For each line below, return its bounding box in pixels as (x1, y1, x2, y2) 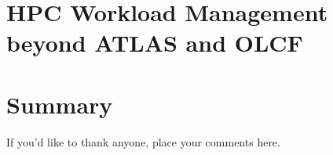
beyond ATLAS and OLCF (6, 27, 303, 59)
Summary (6, 88, 113, 120)
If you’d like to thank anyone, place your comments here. (6, 133, 280, 150)
